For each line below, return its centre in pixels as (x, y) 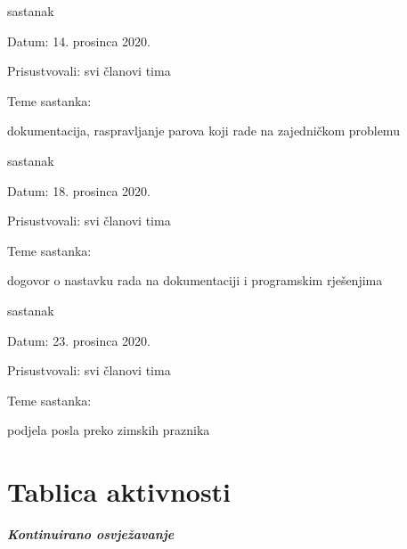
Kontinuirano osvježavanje (91, 534)
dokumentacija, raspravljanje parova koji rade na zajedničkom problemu (203, 131)
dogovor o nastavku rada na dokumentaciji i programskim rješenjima (195, 280)
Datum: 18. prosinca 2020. (79, 190)
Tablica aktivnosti (119, 492)
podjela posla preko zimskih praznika (109, 430)
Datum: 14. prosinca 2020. (79, 41)
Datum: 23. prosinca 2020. (79, 340)
